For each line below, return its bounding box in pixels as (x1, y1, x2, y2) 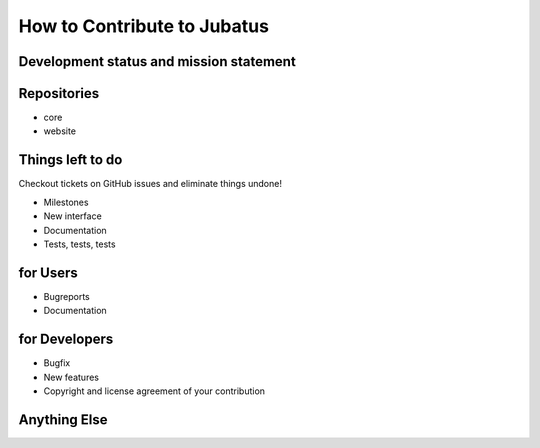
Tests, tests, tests (43, 238, 116, 250)
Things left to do (18, 151, 123, 169)
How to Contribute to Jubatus (18, 15, 270, 37)
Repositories (18, 85, 100, 102)
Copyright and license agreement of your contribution (43, 385, 265, 397)
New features (43, 371, 100, 383)
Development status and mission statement (18, 53, 297, 70)
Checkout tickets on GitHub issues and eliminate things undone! (18, 178, 282, 190)
